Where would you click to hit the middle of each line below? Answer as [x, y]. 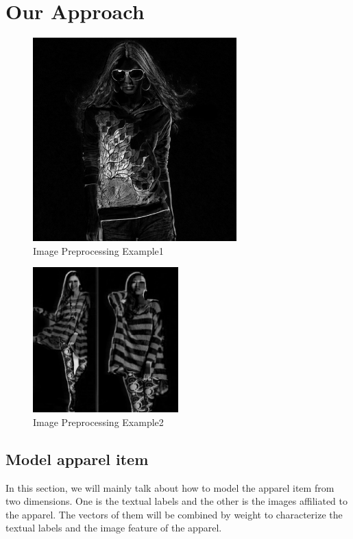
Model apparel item [77, 459]
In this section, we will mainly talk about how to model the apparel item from [170, 487]
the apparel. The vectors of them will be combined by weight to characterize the [174, 514]
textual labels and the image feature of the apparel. [114, 528]
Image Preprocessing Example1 [98, 250]
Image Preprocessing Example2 [98, 422]
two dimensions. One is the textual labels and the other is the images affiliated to [177, 501]
